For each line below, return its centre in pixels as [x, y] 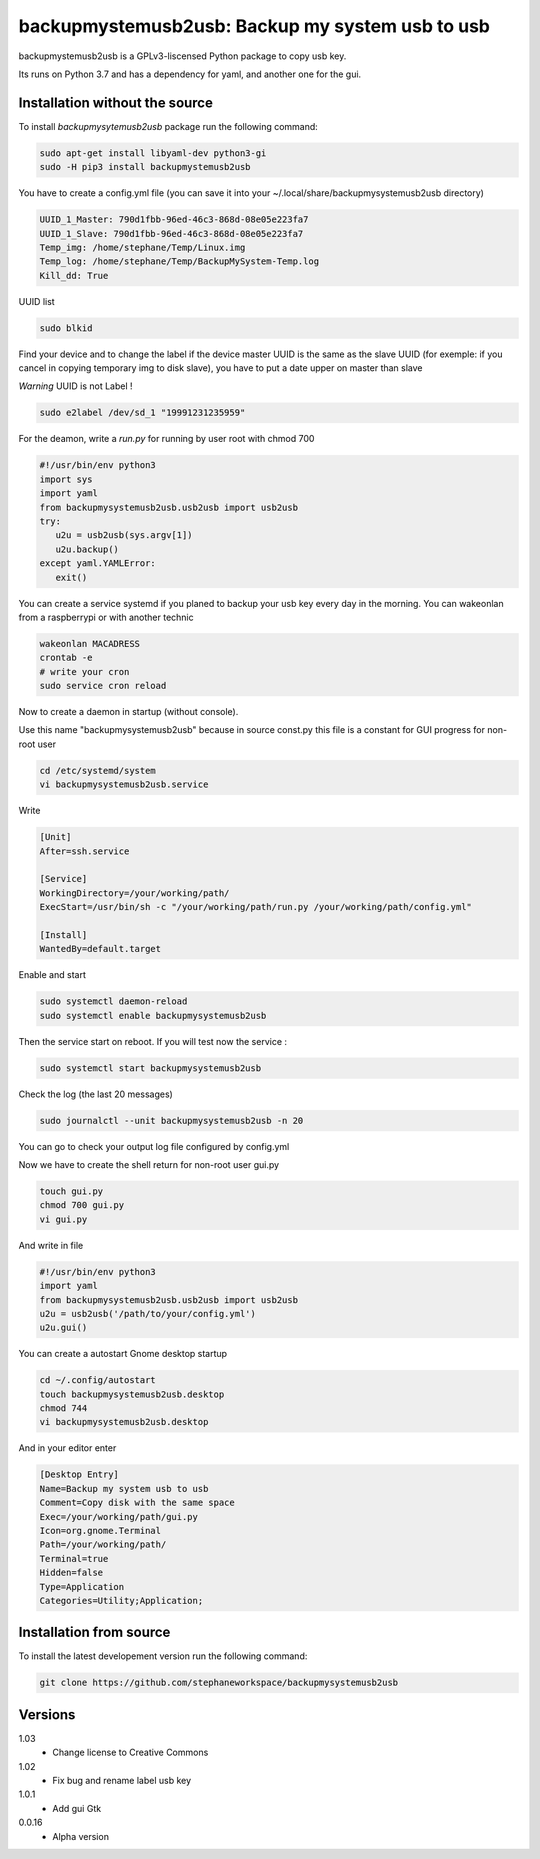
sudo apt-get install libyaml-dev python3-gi [153, 153]
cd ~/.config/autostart [98, 1380]
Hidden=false [71, 1573]
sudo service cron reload [103, 686]
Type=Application [82, 1586]
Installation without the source [116, 102]
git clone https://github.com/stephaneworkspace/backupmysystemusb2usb [219, 1683]
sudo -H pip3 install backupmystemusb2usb [145, 167]
